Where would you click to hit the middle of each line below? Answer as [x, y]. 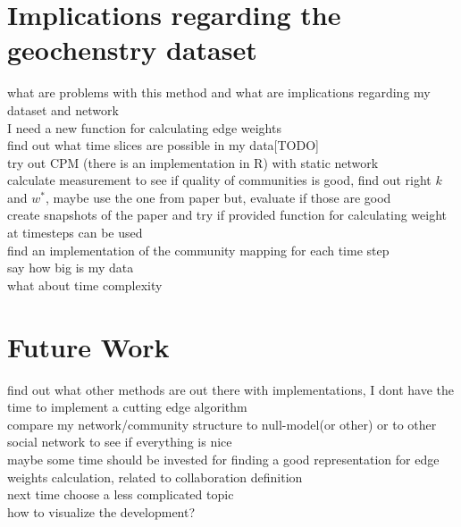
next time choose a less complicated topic [121, 494]
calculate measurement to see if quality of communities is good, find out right [219, 180]
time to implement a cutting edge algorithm [127, 407]
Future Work [88, 346]
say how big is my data [71, 268]
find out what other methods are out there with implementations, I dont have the [230, 389]
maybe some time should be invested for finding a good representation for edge [223, 459]
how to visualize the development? [101, 511]
